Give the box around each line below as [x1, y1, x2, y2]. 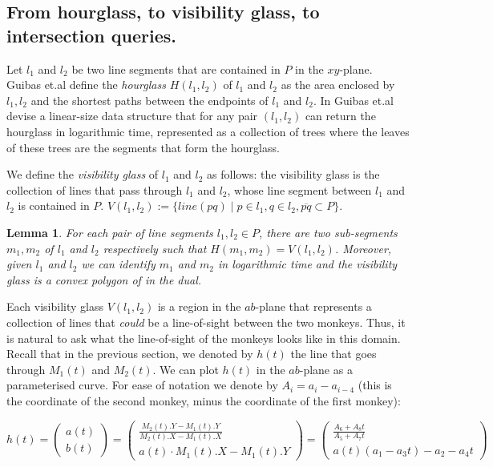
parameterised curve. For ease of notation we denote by [6, 376, 278, 393]
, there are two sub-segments [258, 223, 398, 240]
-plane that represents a [255, 298, 372, 315]
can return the [305, 107, 376, 124]
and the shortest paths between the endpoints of [30, 91, 269, 108]
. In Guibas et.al [313, 91, 394, 108]
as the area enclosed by [281, 76, 395, 93]
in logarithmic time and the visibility [217, 256, 398, 272]
